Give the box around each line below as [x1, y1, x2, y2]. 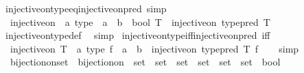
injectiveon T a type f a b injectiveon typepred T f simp [10, 41, 299, 55]
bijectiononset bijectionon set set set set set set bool [10, 55, 281, 69]
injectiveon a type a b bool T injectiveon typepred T [10, 14, 270, 29]
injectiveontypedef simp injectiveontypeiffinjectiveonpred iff [5, 28, 270, 42]
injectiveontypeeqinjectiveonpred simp [5, 1, 167, 15]
